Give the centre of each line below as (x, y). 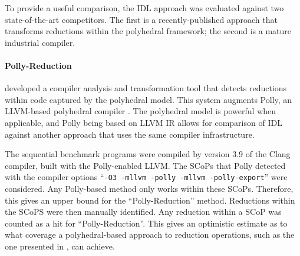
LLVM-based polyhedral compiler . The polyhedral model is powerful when (141, 111)
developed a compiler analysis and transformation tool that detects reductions (146, 88)
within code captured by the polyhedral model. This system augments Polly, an (149, 99)
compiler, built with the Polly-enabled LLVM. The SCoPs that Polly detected (145, 165)
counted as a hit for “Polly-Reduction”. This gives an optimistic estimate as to (146, 223)
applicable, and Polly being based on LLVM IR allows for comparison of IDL (144, 122)
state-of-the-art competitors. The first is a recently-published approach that (141, 19)
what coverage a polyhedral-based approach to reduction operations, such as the (150, 235)
